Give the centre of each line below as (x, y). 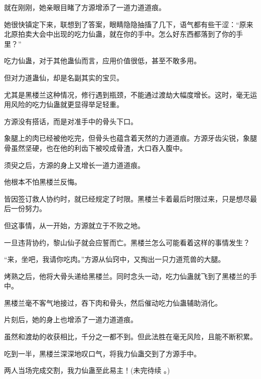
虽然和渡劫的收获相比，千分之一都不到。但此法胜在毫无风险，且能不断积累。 (130, 337)
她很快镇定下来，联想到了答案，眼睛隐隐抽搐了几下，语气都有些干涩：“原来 (129, 24)
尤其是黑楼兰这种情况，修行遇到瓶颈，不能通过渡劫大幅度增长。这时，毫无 (127, 94)
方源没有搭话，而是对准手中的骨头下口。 (71, 121)
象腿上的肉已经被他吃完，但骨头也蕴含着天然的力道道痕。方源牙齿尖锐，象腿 (130, 138)
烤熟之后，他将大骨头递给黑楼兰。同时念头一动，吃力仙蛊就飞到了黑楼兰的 (127, 276)
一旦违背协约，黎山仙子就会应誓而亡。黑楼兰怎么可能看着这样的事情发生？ (127, 242)
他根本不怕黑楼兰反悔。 (43, 182)
